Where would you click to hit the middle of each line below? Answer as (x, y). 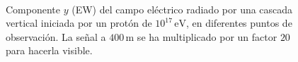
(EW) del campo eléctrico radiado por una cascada (182, 9)
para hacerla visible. (49, 50)
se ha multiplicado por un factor (207, 36)
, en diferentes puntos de (239, 23)
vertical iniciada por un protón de (79, 23)
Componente (33, 9)
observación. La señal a (56, 36)
